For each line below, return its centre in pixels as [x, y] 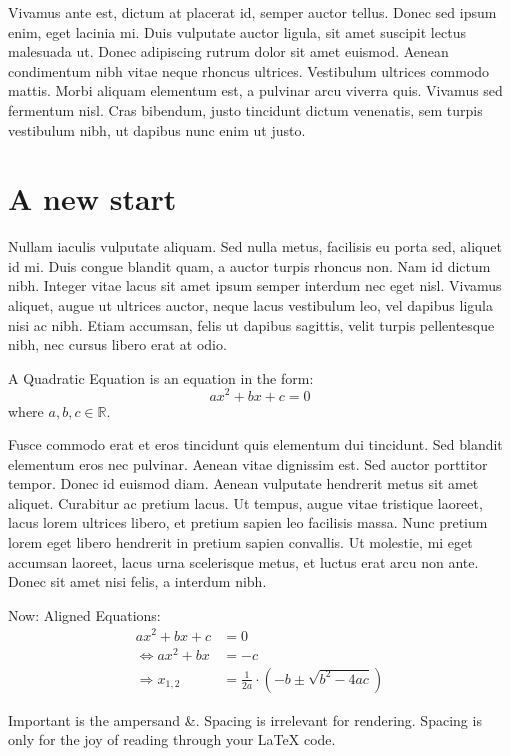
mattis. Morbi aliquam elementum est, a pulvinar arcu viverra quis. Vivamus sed [255, 90]
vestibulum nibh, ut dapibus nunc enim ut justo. [157, 129]
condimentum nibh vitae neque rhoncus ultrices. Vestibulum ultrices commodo [249, 70]
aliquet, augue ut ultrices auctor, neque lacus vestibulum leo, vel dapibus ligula [250, 305]
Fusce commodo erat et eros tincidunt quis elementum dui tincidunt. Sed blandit [255, 444]
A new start [92, 198]
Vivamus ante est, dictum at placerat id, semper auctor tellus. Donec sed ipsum [252, 12]
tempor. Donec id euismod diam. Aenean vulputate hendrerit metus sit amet [243, 483]
